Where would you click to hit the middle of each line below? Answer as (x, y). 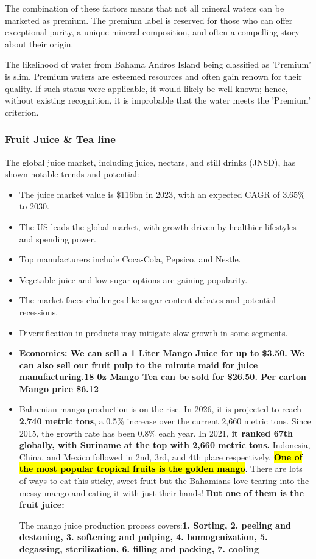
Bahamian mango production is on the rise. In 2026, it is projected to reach (160, 409)
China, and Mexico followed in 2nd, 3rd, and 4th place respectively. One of (161, 456)
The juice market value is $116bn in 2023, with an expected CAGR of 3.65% (162, 194)
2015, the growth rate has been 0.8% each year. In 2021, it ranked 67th (156, 433)
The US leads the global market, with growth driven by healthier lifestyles (158, 226)
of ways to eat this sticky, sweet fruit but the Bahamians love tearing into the (164, 481)
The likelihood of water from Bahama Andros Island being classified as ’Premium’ (158, 64)
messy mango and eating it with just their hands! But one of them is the (161, 492)
